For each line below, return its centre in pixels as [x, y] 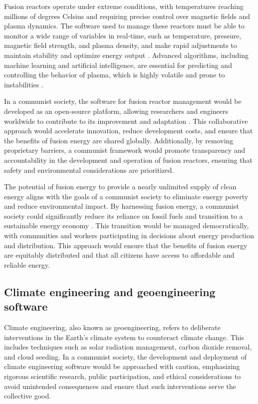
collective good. [28, 396]
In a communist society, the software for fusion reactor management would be [123, 101]
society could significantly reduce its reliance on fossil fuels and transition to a [124, 215]
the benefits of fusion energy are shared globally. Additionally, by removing [119, 140]
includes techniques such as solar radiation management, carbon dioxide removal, [128, 347]
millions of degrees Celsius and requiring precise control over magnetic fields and [127, 16]
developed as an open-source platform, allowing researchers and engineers [116, 111]
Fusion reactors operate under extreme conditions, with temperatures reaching [124, 6]
